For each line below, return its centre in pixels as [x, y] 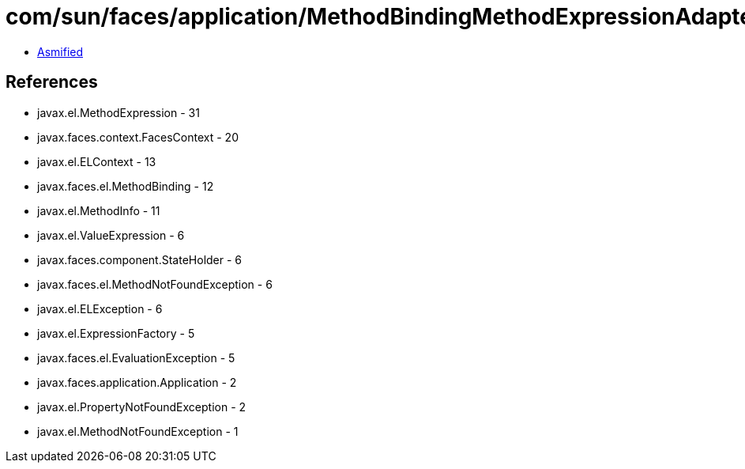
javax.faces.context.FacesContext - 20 [138, 137]
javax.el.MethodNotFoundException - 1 [138, 431]
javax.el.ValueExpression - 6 [111, 235]
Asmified [60, 51]
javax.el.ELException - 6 [100, 308]
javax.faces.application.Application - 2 [137, 382]
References [52, 82]
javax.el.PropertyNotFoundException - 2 [142, 407]
